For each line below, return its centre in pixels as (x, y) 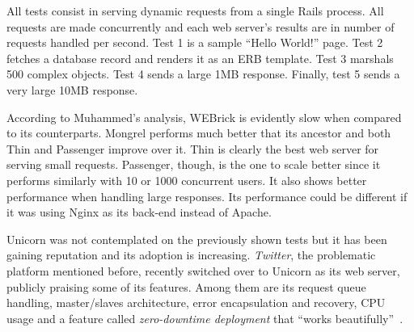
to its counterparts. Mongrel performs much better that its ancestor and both (199, 133)
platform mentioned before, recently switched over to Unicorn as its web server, (203, 270)
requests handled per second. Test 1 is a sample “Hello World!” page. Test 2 (195, 42)
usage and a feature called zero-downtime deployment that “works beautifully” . (205, 318)
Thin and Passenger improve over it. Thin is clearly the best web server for (193, 148)
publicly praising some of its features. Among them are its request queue (186, 286)
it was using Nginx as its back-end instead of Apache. (139, 212)
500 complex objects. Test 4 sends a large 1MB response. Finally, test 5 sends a (203, 74)
